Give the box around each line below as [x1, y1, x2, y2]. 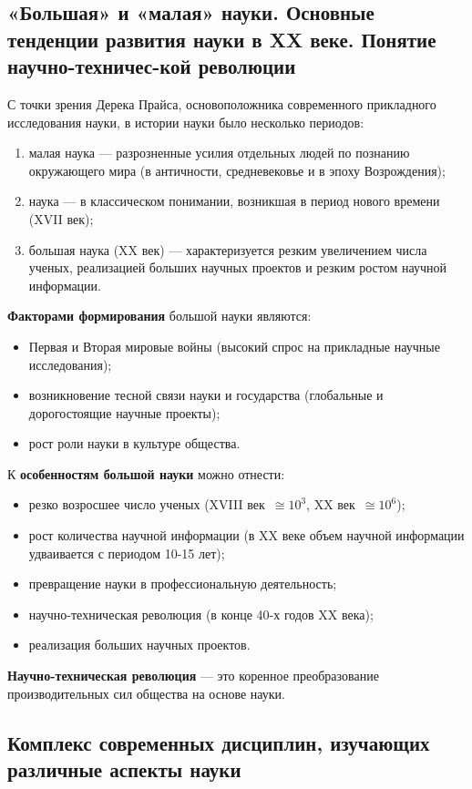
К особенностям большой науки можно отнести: [7, 464, 285, 483]
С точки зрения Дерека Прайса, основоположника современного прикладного [7, 94, 436, 113]
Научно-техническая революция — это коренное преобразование [7, 666, 379, 685]
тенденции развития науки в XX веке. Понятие [7, 25, 436, 53]
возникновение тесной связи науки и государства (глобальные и [28, 385, 384, 405]
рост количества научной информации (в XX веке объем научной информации [28, 526, 465, 545]
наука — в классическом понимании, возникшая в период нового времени [28, 191, 440, 210]
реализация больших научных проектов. [28, 635, 251, 654]
